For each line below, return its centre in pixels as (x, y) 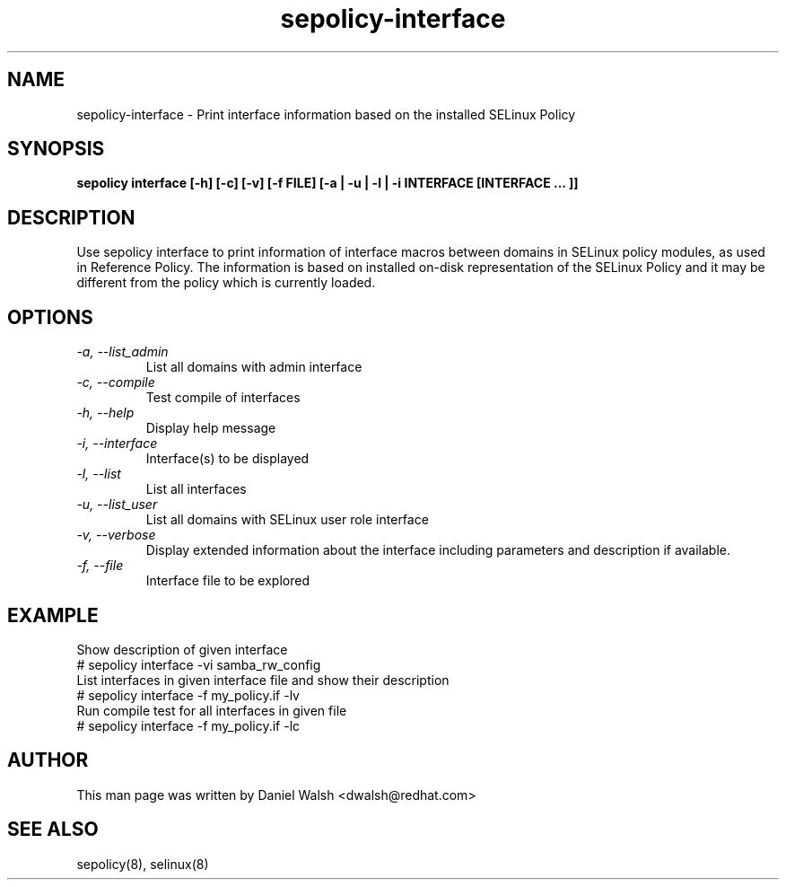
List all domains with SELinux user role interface (287, 520)
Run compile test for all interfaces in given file (212, 710)
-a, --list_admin (122, 352)
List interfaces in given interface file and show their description (263, 680)
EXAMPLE (53, 615)
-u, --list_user (117, 505)
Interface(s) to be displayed (227, 459)
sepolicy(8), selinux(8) (143, 864)
